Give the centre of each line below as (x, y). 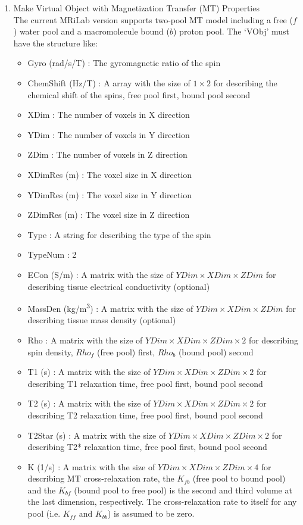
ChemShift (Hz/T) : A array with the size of (109, 82)
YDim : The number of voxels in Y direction (109, 134)
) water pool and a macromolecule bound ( (91, 31)
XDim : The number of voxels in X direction (109, 115)
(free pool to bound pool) (239, 478)
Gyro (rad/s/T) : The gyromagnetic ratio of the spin (124, 63)
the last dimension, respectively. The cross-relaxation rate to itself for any (162, 501)
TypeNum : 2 (52, 254)
